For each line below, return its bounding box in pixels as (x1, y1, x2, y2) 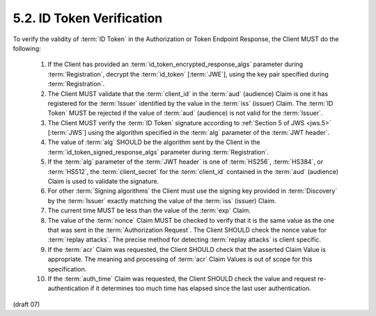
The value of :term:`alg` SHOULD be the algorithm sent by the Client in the (47, 138, 260, 146)
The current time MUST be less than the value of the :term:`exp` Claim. (47, 206, 251, 215)
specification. (47, 264, 87, 273)
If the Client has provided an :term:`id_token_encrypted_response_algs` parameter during (47, 60, 304, 69)
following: (13, 44, 41, 52)
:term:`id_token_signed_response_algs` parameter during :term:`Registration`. (47, 148, 269, 156)
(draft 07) (13, 300, 40, 308)
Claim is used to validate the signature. (47, 177, 159, 186)
